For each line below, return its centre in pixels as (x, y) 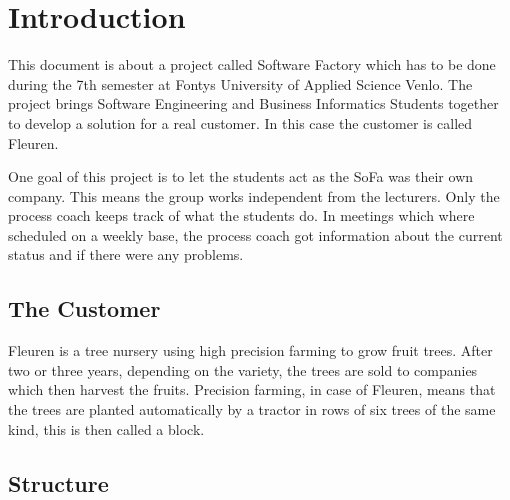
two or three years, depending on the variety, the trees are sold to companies (243, 369)
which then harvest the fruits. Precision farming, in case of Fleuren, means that (252, 389)
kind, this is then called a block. (106, 428)
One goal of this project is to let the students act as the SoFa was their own (241, 176)
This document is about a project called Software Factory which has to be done (252, 64)
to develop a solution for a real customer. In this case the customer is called (240, 122)
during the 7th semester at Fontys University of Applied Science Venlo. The (240, 83)
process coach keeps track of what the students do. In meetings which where (241, 215)
